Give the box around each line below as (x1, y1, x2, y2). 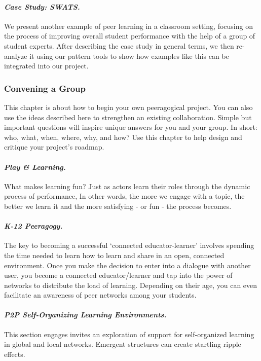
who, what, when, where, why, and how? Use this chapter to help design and (4, 131, 242, 142)
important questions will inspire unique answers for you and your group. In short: (4, 122, 257, 132)
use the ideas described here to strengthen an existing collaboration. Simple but (4, 112, 252, 122)
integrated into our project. (4, 60, 89, 71)
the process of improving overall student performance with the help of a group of (4, 30, 255, 41)
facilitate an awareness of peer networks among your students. (4, 290, 197, 300)
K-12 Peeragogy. (4, 221, 63, 231)
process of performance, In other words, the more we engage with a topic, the (4, 191, 245, 201)
